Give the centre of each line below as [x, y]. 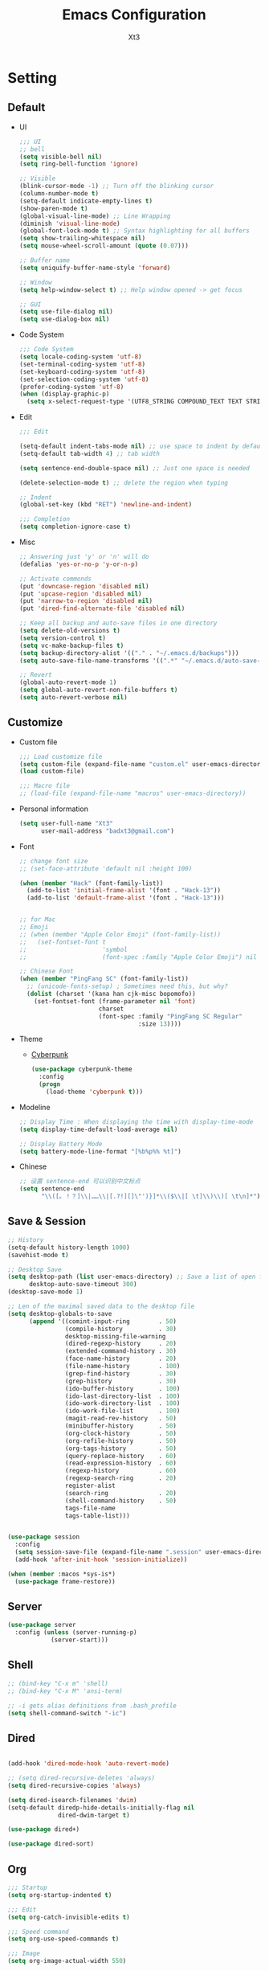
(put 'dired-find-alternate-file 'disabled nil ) [102, 609]
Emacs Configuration [134, 15]
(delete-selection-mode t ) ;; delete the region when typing [124, 483]
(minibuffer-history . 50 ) [121, 1426]
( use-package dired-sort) [51, 1844]
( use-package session [44, 1537]
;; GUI [30, 304]
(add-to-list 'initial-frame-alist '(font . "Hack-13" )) [124, 891]
